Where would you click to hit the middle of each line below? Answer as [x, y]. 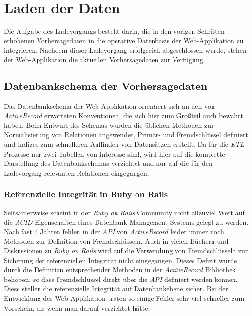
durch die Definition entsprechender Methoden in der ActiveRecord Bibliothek [120, 270]
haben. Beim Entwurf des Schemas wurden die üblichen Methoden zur [109, 125]
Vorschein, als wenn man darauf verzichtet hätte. [77, 307]
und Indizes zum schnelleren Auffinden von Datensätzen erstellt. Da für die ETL [124, 144]
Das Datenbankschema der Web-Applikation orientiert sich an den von [109, 106]
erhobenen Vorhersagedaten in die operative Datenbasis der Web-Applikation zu [124, 40]
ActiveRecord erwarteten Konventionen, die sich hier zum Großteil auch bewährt [124, 115]
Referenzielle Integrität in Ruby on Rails [86, 194]
